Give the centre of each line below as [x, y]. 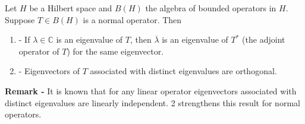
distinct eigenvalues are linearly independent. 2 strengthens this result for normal [152, 102]
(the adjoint [264, 39]
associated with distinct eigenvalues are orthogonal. [183, 71]
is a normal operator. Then [132, 19]
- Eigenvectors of [49, 71]
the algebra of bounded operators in [211, 8]
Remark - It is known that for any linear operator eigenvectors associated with [151, 90]
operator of [39, 51]
